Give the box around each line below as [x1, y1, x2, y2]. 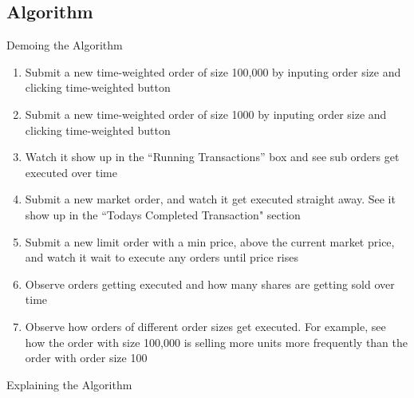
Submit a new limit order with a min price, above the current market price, [25, 233, 395, 250]
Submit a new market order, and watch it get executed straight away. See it [25, 191, 396, 207]
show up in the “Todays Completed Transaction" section [25, 206, 301, 223]
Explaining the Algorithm [6, 376, 132, 392]
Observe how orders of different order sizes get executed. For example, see [25, 317, 386, 334]
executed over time [25, 164, 117, 180]
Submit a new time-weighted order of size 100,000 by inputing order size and [25, 63, 401, 80]
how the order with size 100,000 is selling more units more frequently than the [25, 333, 408, 350]
